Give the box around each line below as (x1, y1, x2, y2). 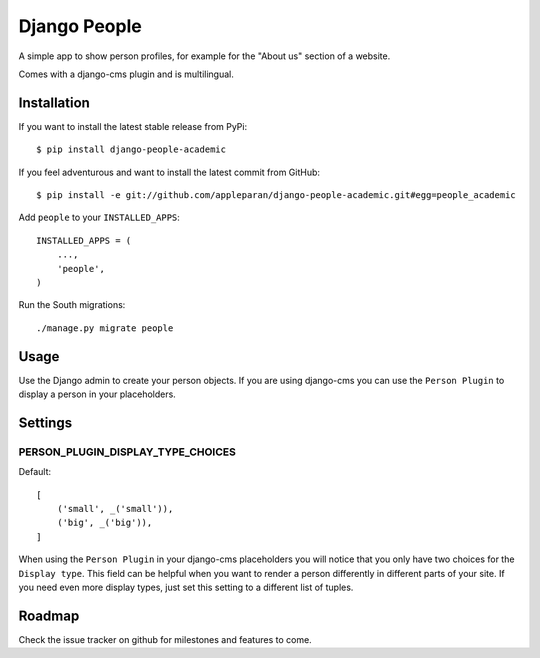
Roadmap (18, 607, 80, 624)
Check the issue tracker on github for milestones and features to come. (18, 633, 312, 645)
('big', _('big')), (56, 517, 153, 529)
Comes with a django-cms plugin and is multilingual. (18, 68, 235, 80)
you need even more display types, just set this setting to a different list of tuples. (18, 581, 354, 593)
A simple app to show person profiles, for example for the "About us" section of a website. (18, 50, 391, 62)
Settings (18, 414, 73, 431)
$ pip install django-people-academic (36, 144, 227, 155)
